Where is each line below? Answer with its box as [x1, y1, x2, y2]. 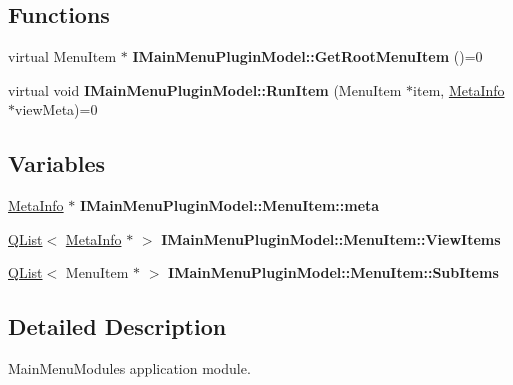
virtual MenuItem [8, 46, 117, 67]
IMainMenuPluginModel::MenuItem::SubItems [168, 262, 499, 283]
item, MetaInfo [413, 79, 505, 100]
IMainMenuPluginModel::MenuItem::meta [79, 195, 380, 216]
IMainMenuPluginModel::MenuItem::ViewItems [161, 228, 501, 249]
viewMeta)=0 [15, 99, 98, 120]
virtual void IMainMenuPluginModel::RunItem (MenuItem [8, 79, 402, 100]
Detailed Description [8, 311, 227, 342]
